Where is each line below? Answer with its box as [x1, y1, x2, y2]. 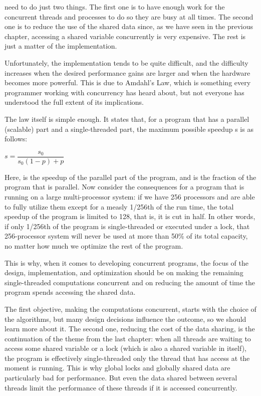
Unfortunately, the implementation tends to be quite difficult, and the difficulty [5, 57, 248, 68]
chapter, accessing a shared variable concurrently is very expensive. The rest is [5, 31, 246, 41]
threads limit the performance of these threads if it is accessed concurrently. [5, 382, 237, 392]
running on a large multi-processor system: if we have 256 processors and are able [5, 191, 255, 202]
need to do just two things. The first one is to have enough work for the [5, 2, 225, 12]
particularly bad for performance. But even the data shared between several [5, 372, 237, 383]
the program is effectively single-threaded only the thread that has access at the [5, 352, 250, 363]
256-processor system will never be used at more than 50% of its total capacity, [5, 231, 248, 241]
